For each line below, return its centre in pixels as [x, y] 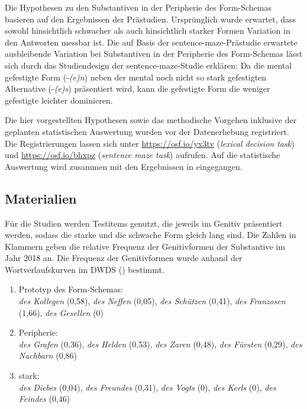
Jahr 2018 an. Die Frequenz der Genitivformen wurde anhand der [124, 258]
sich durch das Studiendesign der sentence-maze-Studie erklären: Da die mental [148, 65]
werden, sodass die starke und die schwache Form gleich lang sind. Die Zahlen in [151, 235]
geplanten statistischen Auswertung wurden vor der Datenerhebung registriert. [147, 131]
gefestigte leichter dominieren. [59, 100]
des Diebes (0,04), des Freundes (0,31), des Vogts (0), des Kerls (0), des [147, 387]
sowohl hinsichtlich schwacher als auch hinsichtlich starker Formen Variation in [148, 30]
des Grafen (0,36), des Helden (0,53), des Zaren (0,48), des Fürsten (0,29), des [160, 344]
